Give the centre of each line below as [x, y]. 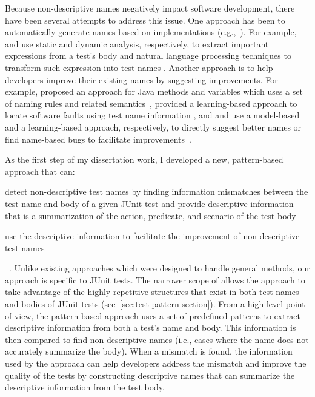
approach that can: [40, 171]
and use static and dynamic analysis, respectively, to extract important [137, 43]
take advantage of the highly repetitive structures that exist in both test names [152, 292]
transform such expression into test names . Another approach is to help [139, 67]
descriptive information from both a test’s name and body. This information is [151, 327]
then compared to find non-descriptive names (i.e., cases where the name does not [157, 339]
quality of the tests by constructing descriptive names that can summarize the [150, 375]
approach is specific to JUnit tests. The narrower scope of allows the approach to [155, 280]
